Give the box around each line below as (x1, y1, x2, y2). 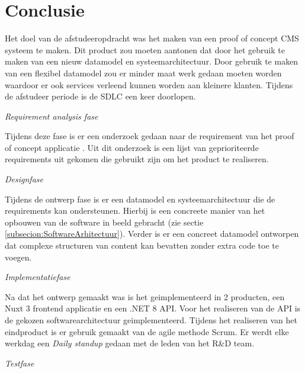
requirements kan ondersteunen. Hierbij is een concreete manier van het (5, 204, 265, 217)
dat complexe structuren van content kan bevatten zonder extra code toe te (5, 239, 279, 252)
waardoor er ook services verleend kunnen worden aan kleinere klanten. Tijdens (5, 78, 293, 91)
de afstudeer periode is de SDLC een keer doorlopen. (5, 90, 196, 102)
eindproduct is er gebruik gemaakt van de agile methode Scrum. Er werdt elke (5, 325, 289, 337)
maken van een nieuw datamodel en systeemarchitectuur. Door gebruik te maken (5, 55, 298, 67)
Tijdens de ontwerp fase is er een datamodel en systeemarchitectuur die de (5, 192, 275, 205)
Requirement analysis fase (5, 110, 98, 122)
